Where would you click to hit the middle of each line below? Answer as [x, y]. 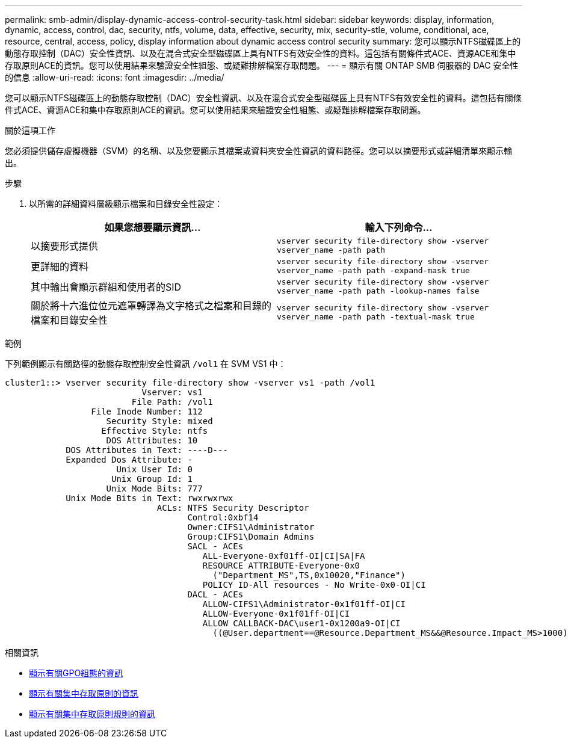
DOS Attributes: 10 [152, 440]
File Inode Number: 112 [147, 412]
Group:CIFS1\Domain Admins [251, 537]
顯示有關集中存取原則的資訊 [84, 693]
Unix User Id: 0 [154, 469]
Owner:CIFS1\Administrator [251, 527]
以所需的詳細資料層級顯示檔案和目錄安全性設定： [126, 204]
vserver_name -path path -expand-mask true [373, 270]
